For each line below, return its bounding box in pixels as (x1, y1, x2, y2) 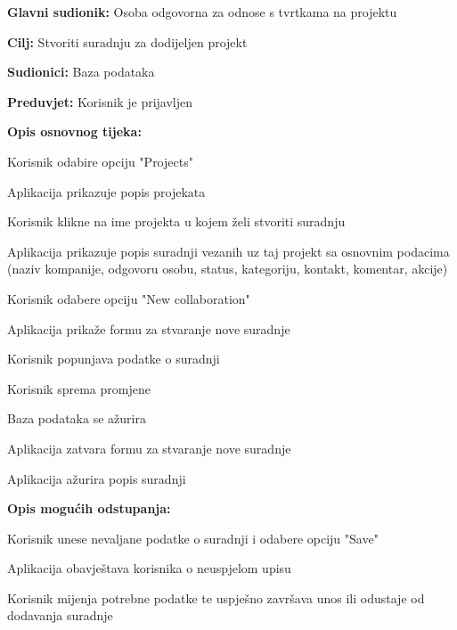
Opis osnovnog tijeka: (7, 122, 142, 141)
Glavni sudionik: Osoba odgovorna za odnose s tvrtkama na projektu (7, 3, 397, 20)
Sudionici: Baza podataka (7, 62, 155, 81)
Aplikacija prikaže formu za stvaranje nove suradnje (7, 319, 290, 338)
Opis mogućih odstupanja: (7, 499, 171, 518)
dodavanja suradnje (7, 606, 113, 625)
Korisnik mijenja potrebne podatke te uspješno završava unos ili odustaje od (7, 588, 425, 607)
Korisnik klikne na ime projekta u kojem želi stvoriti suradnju (7, 212, 346, 231)
